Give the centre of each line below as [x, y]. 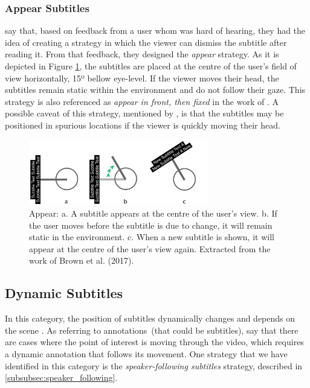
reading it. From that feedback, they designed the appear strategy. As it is [142, 54]
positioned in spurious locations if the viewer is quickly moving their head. [143, 125]
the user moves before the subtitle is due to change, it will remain [151, 225]
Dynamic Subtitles [64, 293]
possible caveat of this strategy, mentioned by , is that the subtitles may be [144, 113]
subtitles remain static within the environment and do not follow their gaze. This [155, 90]
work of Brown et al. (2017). [82, 260]
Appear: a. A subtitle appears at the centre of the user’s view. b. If [153, 213]
